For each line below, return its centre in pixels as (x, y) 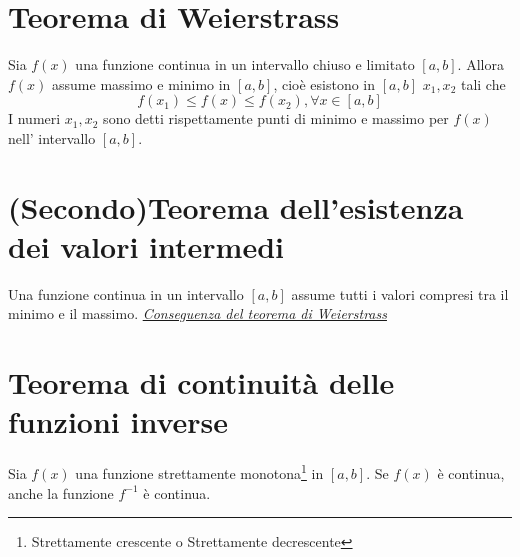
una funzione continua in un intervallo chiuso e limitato (245, 64)
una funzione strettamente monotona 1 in (199, 471)
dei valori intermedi (146, 245)
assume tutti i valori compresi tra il (400, 293)
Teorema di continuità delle (201, 382)
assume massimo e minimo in (141, 83)
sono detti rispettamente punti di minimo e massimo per (276, 118)
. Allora (480, 64)
